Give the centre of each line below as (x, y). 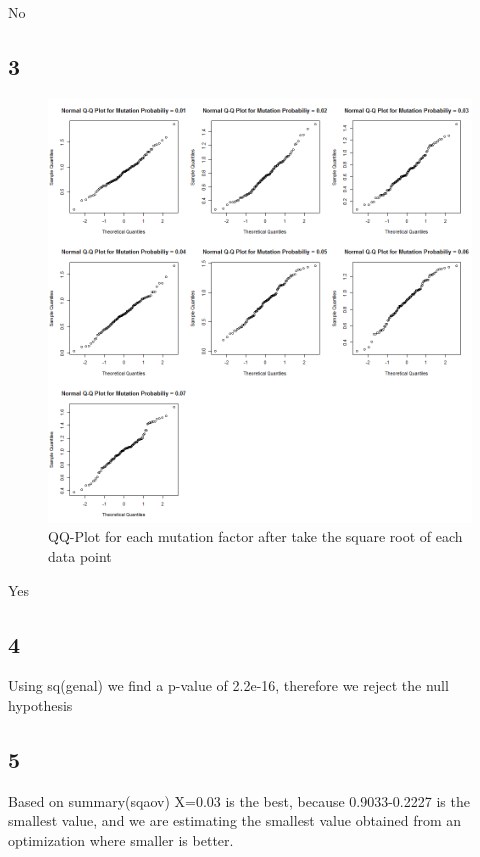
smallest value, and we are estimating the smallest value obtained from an (235, 820)
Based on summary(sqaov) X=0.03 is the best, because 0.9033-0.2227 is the (239, 800)
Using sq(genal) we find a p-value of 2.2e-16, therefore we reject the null (228, 685)
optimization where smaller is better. (121, 839)
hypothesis (40, 704)
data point (80, 555)
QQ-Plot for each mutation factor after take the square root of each (255, 536)
